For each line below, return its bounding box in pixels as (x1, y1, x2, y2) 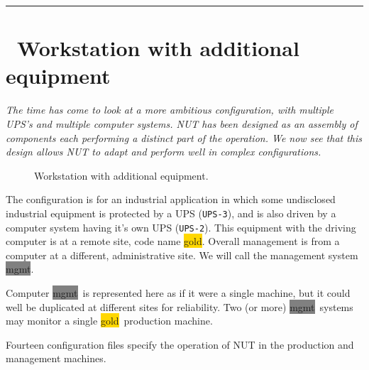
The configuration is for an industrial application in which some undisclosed (6, 192, 336, 207)
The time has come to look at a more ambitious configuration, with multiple (6, 102, 334, 117)
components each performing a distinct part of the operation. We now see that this (6, 130, 363, 145)
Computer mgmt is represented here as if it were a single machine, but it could (6, 285, 351, 300)
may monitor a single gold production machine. (6, 313, 213, 328)
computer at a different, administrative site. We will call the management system (6, 247, 358, 262)
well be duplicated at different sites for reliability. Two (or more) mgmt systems (6, 299, 353, 314)
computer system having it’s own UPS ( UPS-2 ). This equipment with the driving (6, 219, 356, 234)
